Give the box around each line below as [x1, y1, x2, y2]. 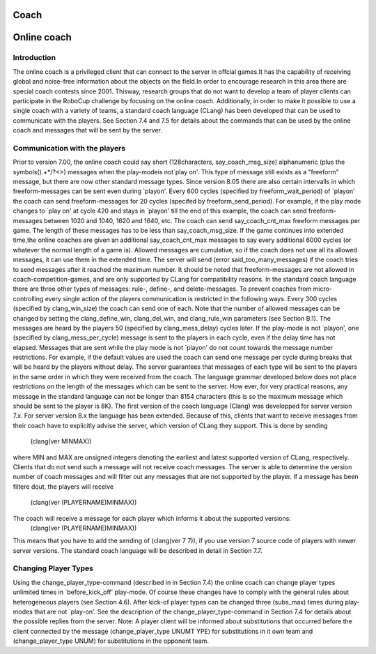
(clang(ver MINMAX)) [30, 437, 92, 446]
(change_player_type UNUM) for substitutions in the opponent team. [13, 637, 209, 645]
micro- [313, 284, 333, 293]
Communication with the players [13, 143, 125, 153]
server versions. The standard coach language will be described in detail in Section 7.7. [13, 546, 263, 554]
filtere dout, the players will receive [13, 482, 114, 491]
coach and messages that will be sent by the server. [13, 126, 163, 135]
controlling [13, 294, 44, 303]
